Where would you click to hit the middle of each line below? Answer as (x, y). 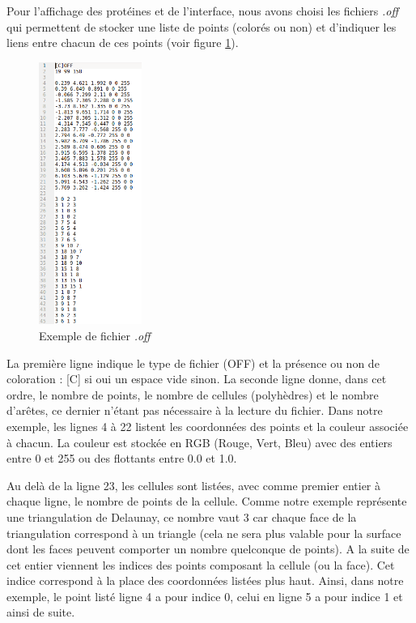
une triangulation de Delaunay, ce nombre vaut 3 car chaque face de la (182, 516)
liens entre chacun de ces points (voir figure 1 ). (123, 43)
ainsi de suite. (41, 612)
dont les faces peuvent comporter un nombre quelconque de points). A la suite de (208, 549)
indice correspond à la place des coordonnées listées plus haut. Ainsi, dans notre (205, 580)
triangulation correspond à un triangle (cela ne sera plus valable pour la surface (204, 533)
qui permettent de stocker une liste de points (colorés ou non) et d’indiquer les (202, 26)
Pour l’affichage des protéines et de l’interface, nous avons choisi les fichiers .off (203, 11)
